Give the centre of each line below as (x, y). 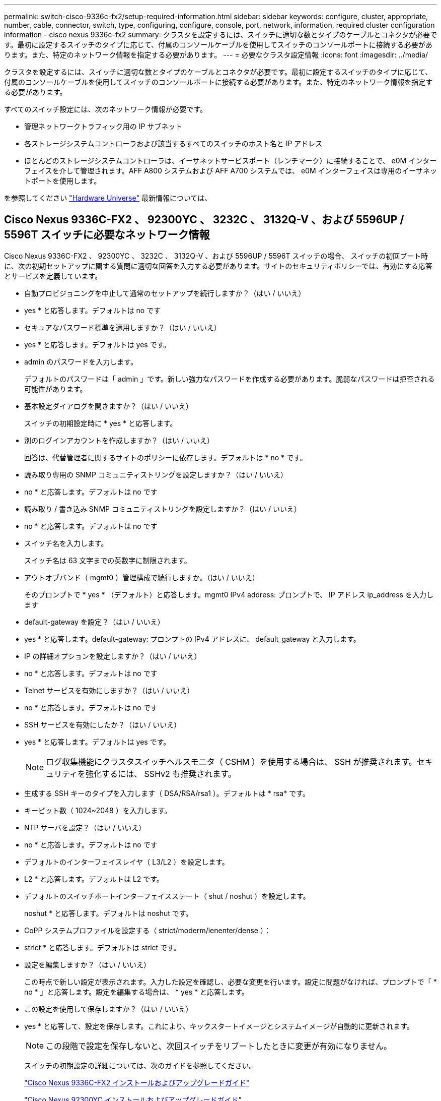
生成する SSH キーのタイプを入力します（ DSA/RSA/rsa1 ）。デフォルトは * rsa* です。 (167, 793)
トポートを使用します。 (63, 181)
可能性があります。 (56, 389)
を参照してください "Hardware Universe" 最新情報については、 (108, 198)
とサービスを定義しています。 (53, 276)
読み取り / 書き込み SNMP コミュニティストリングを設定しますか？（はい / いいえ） (163, 509)
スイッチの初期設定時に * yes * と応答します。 (101, 423)
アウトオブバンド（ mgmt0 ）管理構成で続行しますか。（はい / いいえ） (142, 577)
